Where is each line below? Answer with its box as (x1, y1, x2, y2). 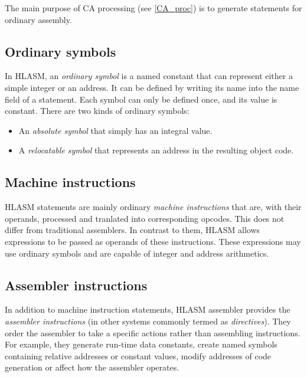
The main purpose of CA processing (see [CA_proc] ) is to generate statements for (5, 2, 302, 14)
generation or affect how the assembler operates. (5, 361, 179, 373)
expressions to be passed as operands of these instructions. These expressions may (5, 235, 301, 247)
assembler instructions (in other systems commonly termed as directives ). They (5, 314, 291, 327)
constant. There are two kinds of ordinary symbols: (5, 104, 190, 117)
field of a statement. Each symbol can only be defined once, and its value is (5, 93, 277, 105)
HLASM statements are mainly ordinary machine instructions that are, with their (5, 201, 302, 213)
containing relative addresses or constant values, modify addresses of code (5, 349, 272, 362)
